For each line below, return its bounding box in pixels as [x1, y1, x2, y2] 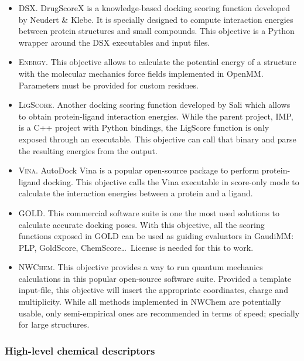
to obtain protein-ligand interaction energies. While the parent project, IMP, [18, 110, 293, 122]
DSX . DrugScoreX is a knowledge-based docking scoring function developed [18, 2, 290, 13]
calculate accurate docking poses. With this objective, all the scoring [18, 218, 265, 230]
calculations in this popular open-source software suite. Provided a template [18, 272, 292, 284]
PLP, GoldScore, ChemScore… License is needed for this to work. [18, 241, 254, 253]
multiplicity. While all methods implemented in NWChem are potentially [18, 295, 281, 308]
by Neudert [18, 13, 59, 25]
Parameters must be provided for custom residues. [18, 79, 199, 91]
